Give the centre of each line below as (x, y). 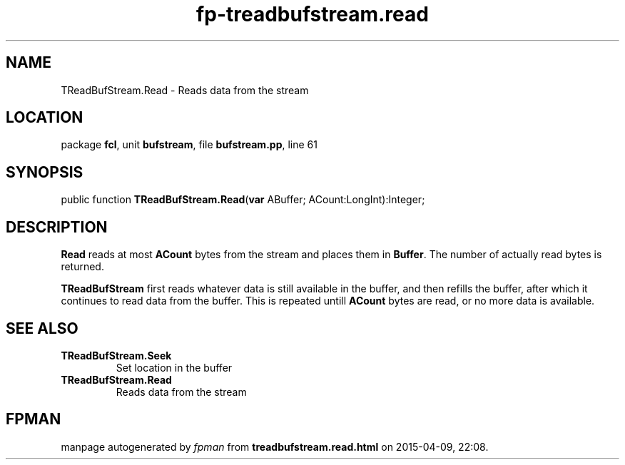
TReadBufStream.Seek (116, 355)
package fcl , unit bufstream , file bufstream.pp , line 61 (189, 145)
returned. (82, 267)
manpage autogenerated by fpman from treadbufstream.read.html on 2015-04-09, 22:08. (275, 446)
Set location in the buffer (174, 367)
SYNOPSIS (45, 172)
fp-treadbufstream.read (312, 14)
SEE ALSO (42, 328)
